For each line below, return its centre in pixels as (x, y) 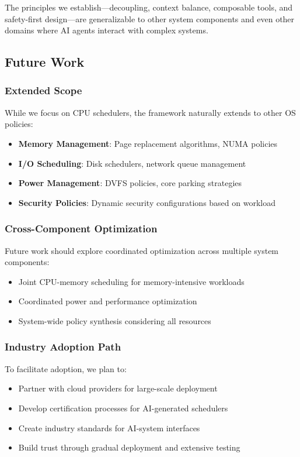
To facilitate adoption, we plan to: (66, 368)
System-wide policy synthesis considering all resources (115, 320)
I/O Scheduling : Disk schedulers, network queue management (132, 163)
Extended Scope (43, 90)
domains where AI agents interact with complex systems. (107, 30)
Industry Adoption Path (63, 347)
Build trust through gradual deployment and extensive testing (129, 447)
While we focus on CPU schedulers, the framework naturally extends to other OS (150, 112)
